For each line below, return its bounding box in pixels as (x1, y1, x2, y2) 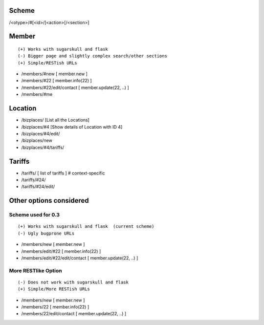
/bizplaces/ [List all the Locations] (21, 117, 90, 123)
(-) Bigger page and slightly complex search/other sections (18, 53, 167, 59)
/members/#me (21, 91, 53, 97)
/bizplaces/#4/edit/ (21, 130, 60, 136)
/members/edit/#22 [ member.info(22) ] (21, 248, 101, 254)
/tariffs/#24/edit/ (21, 184, 55, 190)
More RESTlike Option (9, 267, 62, 274)
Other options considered (9, 196, 89, 205)
